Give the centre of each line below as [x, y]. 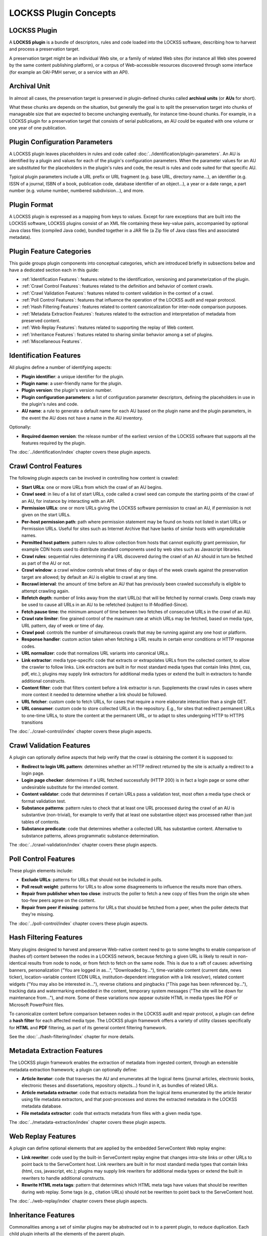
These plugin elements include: [41, 871]
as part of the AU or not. [46, 563]
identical [18, 963]
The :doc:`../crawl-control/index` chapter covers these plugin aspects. [81, 731]
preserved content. [41, 321]
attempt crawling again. [45, 591]
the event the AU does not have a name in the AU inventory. [82, 418]
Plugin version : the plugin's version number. [67, 390]
